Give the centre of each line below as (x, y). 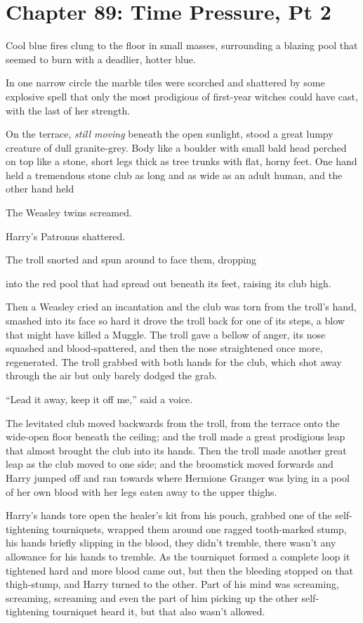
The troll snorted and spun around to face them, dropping (131, 260)
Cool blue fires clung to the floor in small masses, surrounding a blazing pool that (182, 45)
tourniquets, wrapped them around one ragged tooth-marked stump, (199, 529)
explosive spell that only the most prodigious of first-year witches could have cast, (182, 96)
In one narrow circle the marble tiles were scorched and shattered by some (165, 83)
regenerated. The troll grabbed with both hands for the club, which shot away (174, 361)
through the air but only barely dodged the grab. (111, 375)
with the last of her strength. (68, 110)
